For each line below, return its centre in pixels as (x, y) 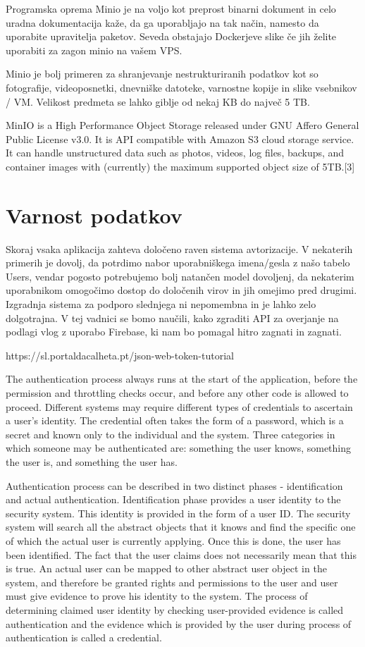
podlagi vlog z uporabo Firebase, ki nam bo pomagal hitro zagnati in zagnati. (174, 332)
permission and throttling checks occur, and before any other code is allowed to (177, 393)
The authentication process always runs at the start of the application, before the (182, 379)
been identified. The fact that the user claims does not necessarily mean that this (181, 554)
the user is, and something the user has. (92, 461)
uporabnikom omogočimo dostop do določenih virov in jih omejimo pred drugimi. (181, 290)
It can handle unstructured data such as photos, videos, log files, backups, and (175, 153)
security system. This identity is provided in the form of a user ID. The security (178, 513)
